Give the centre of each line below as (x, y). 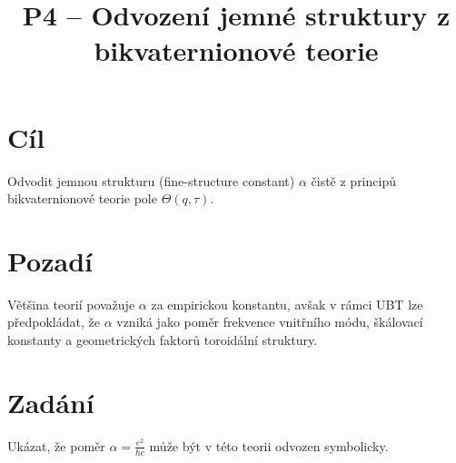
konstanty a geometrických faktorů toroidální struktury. (163, 340)
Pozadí (50, 260)
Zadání (51, 402)
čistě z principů (353, 180)
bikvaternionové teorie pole (82, 198)
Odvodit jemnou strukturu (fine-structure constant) (151, 180)
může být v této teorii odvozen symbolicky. (269, 445)
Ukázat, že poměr (56, 445)
